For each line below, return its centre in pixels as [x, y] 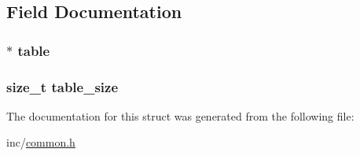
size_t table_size [62, 86]
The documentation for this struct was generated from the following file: [180, 115]
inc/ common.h [41, 142]
